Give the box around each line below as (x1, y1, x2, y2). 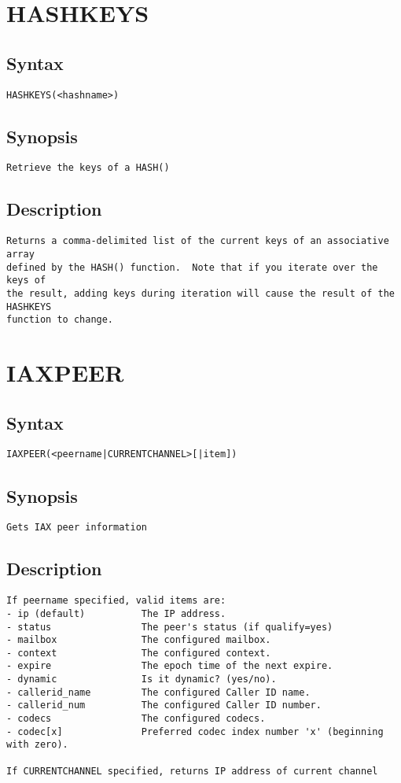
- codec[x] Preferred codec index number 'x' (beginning (6, 726, 384, 737)
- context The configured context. (6, 647, 271, 659)
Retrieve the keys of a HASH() (6, 162, 170, 174)
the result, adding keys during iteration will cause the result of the (6, 287, 395, 299)
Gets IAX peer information (6, 522, 147, 534)
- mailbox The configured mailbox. (6, 634, 271, 646)
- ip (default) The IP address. (6, 608, 226, 619)
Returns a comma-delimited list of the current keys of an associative (6, 235, 389, 247)
